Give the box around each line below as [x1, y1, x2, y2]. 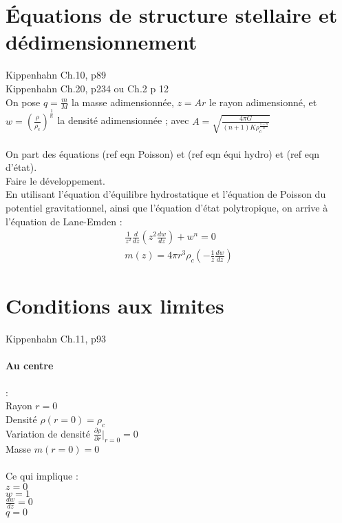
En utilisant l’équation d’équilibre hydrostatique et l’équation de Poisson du [6, 187, 326, 201]
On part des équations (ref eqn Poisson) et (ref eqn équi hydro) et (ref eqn [6, 146, 320, 161]
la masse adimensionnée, [72, 94, 174, 109]
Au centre [6, 358, 54, 373]
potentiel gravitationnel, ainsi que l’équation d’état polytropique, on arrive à [6, 200, 328, 214]
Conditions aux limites [6, 291, 224, 320]
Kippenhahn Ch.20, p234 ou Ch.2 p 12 [6, 81, 169, 95]
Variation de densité [6, 426, 91, 440]
